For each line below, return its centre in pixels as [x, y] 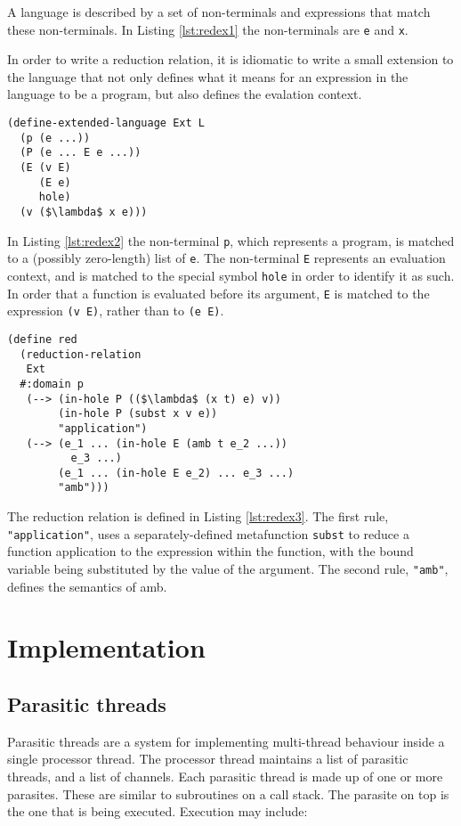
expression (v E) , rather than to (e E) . [116, 311]
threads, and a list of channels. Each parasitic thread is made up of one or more [225, 776]
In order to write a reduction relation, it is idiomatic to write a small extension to [230, 59]
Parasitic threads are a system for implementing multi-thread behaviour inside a [226, 741]
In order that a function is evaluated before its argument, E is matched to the [218, 293]
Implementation [106, 647]
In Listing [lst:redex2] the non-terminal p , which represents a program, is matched [231, 240]
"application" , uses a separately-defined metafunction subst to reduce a [208, 533]
